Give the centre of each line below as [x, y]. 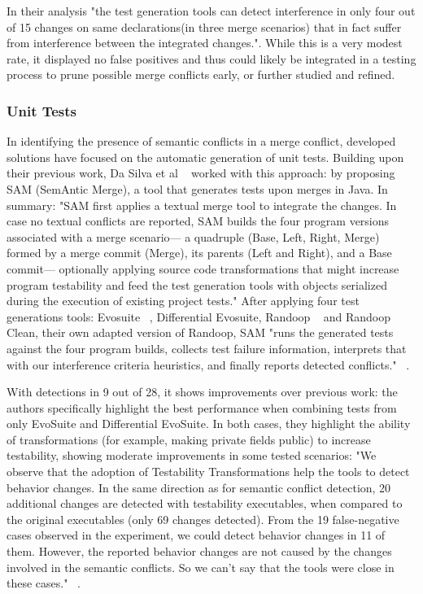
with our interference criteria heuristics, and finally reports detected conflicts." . [208, 364]
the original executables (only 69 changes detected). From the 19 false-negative [203, 519]
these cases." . [44, 583]
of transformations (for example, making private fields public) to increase [189, 439]
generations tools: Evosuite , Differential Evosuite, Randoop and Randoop [198, 316]
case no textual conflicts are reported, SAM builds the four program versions [198, 221]
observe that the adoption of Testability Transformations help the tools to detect [208, 472]
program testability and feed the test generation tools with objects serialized [197, 284]
